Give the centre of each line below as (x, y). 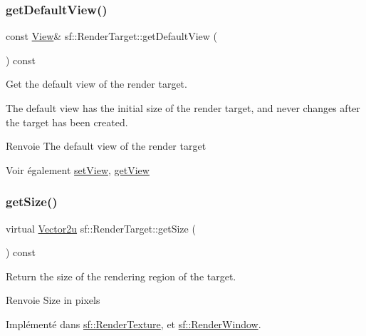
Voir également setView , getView (78, 169)
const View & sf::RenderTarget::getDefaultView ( (111, 36)
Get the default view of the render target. (96, 84)
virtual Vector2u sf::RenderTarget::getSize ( (101, 228)
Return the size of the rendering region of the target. (121, 276)
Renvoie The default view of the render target (106, 146)
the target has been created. (67, 122)
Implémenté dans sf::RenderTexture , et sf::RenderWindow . (134, 324)
